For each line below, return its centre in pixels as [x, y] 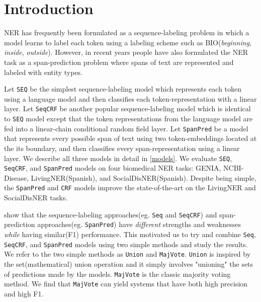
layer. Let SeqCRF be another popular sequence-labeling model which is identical [127, 108]
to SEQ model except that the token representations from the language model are [128, 118]
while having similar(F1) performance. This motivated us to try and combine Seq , [130, 234]
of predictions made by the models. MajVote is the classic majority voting [117, 274]
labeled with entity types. [43, 72]
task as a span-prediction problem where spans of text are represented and [119, 62]
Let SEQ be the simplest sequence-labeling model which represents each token [123, 89]
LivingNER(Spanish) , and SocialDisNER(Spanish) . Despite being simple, [144, 177]
